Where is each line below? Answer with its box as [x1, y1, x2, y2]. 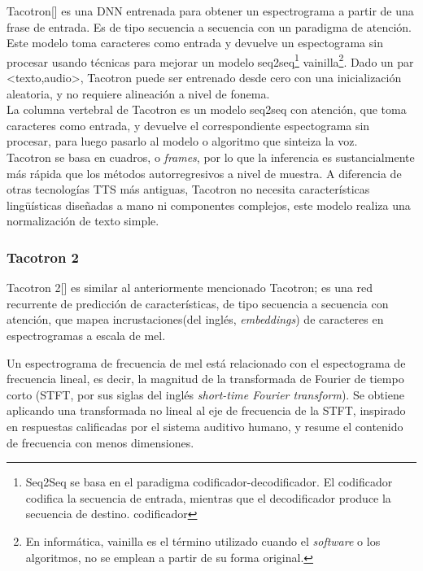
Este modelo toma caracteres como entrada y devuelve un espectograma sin [7, 34, 383, 51]
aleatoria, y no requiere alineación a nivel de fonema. [7, 85, 270, 102]
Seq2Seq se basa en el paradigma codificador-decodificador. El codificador [25, 473, 393, 490]
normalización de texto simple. [7, 212, 159, 229]
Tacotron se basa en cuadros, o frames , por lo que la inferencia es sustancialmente [7, 149, 415, 165]
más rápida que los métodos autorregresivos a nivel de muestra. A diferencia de [7, 164, 402, 181]
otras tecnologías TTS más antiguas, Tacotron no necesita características [7, 181, 370, 198]
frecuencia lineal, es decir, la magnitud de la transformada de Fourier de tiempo [7, 370, 404, 387]
